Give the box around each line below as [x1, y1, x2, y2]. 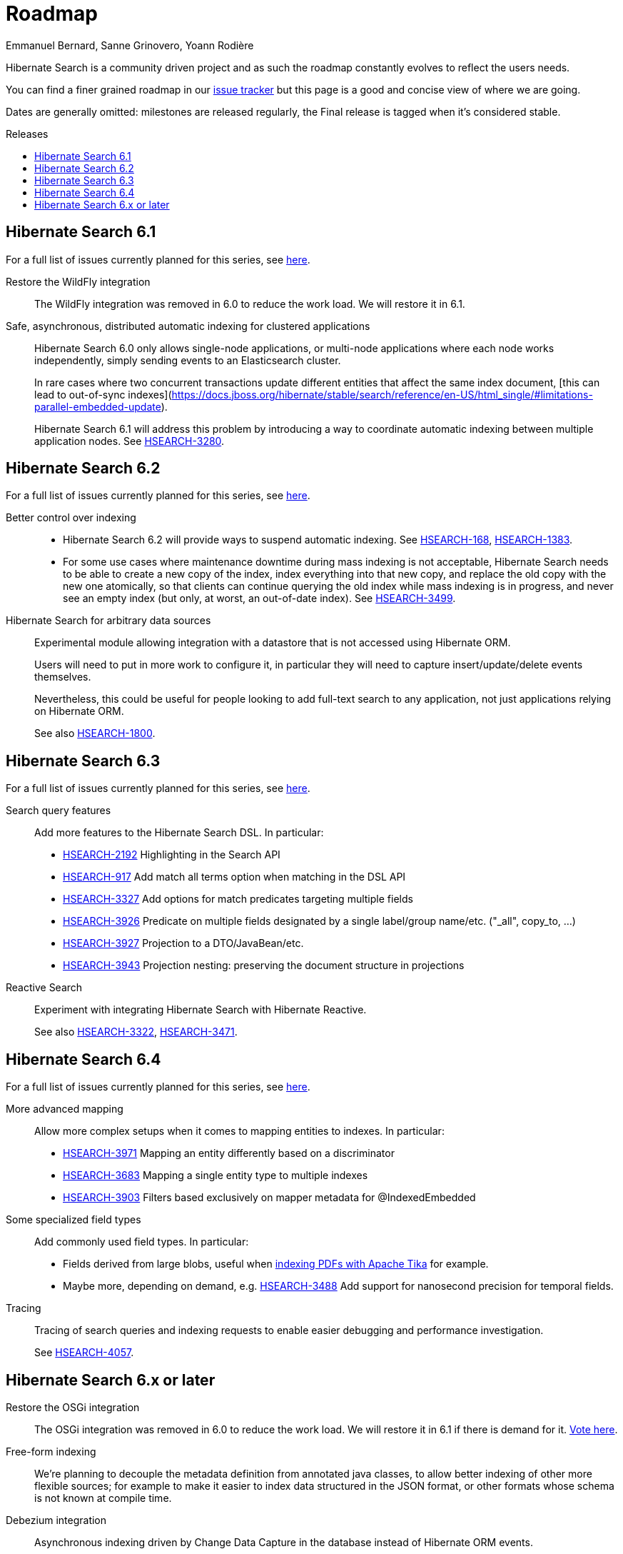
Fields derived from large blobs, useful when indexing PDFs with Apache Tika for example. [63, 1258, 489, 1270]
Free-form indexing [6, 1445, 96, 1458]
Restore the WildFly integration [6, 275, 151, 288]
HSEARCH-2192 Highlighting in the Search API [63, 848, 280, 861]
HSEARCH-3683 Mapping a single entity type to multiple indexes [63, 1169, 368, 1182]
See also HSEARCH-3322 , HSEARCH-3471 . [34, 1026, 238, 1038]
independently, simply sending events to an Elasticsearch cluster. [34, 354, 341, 366]
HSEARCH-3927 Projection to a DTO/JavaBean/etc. [63, 937, 304, 950]
